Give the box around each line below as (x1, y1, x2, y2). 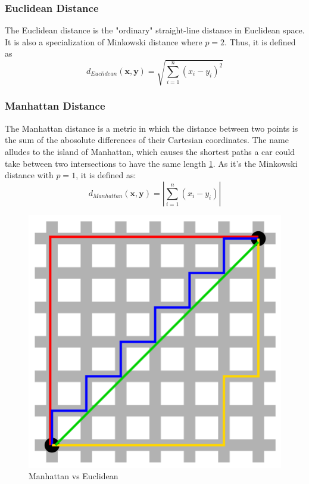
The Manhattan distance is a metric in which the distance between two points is (5, 122, 298, 134)
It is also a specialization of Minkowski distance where (5, 35, 202, 48)
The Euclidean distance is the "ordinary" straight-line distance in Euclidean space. (5, 24, 305, 36)
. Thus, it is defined (224, 35, 296, 48)
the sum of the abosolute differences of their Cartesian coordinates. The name (5, 134, 289, 146)
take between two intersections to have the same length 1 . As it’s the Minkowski (5, 157, 298, 169)
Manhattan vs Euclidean (29, 470, 118, 482)
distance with (5, 169, 54, 181)
